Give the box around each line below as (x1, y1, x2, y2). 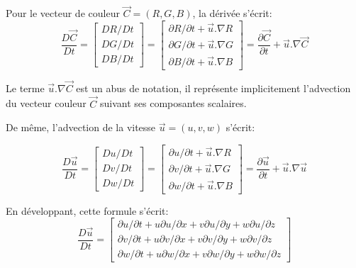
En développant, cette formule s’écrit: (6, 203, 169, 218)
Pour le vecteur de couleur (6, 6, 120, 21)
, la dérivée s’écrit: (192, 6, 272, 21)
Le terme (6, 80, 45, 95)
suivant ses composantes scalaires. (99, 96, 247, 111)
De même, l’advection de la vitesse (6, 120, 156, 135)
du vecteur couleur (6, 96, 87, 111)
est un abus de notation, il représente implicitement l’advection (76, 80, 351, 95)
